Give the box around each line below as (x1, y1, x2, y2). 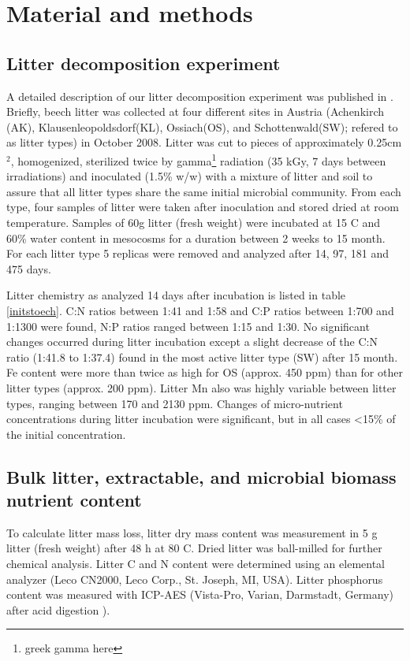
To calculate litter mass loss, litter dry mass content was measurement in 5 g (6, 524, 378, 540)
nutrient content (6, 488, 142, 512)
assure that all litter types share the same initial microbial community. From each (6, 183, 401, 199)
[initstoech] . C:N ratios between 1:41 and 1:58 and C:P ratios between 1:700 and (6, 302, 394, 318)
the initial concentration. (6, 425, 126, 442)
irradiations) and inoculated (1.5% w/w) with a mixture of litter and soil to (6, 168, 373, 184)
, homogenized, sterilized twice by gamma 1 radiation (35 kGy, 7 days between (10, 150, 386, 169)
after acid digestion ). (6, 601, 110, 618)
